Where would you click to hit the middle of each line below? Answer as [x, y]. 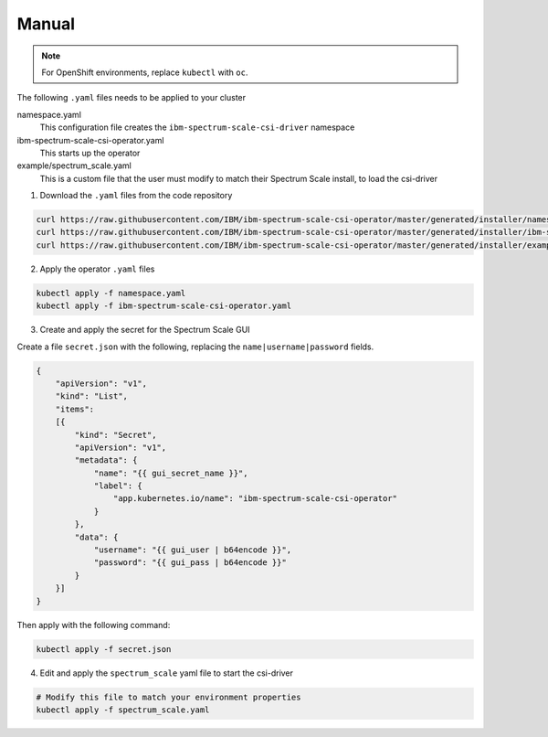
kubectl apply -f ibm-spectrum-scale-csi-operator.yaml [164, 306]
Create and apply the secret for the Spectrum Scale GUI [145, 330]
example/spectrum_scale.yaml [74, 166]
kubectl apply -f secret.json [104, 649]
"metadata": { [106, 460]
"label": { [118, 486]
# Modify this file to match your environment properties [169, 697]
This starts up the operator [90, 153]
